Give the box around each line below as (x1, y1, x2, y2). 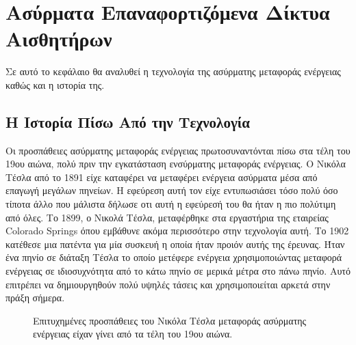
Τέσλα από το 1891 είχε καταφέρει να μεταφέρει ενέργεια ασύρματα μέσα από (5, 169, 318, 184)
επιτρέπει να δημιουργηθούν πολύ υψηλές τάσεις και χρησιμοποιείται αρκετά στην (5, 277, 331, 291)
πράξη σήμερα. (5, 290, 65, 305)
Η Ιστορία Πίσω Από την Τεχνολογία (5, 111, 250, 132)
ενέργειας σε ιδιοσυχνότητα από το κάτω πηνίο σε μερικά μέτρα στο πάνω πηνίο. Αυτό (5, 264, 351, 278)
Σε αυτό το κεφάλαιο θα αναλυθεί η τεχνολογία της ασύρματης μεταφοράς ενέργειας (5, 64, 341, 79)
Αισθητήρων (5, 25, 112, 53)
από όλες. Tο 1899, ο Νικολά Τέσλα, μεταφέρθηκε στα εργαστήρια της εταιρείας (5, 210, 329, 224)
